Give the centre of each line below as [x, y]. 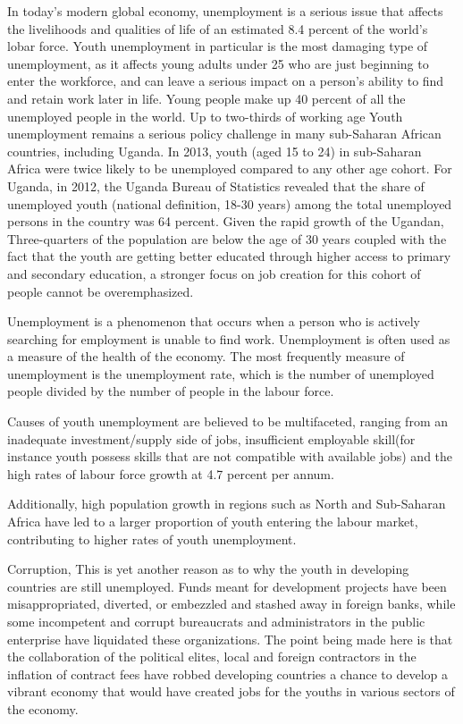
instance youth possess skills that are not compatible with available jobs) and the [230, 456]
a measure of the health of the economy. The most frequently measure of [206, 356]
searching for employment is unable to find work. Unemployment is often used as [229, 338]
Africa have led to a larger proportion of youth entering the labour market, [213, 522]
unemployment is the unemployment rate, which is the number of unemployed [221, 373]
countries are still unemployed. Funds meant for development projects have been [227, 586]
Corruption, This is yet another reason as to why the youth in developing [208, 569]
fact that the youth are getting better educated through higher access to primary [229, 256]
